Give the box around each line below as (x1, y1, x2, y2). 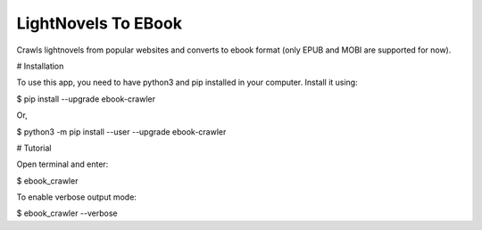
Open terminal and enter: (16, 159, 109, 169)
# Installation (16, 61, 64, 71)
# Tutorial (16, 143, 52, 153)
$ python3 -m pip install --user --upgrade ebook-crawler (16, 126, 227, 137)
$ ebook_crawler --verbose (16, 208, 118, 218)
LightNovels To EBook (16, 13, 183, 33)
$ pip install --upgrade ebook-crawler (16, 94, 156, 104)
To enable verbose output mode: (16, 192, 137, 202)
